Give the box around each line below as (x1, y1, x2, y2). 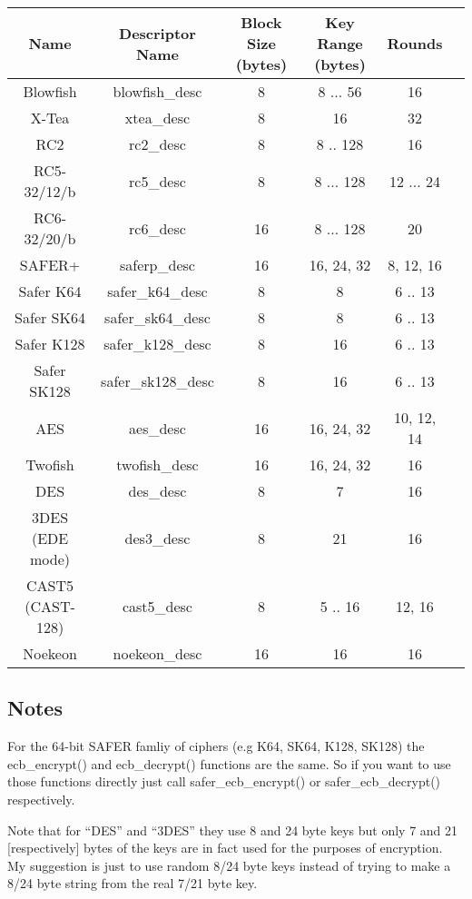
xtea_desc (124, 107, 191, 128)
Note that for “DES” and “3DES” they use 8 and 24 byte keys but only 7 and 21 (7, 820, 458, 839)
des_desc (128, 480, 187, 501)
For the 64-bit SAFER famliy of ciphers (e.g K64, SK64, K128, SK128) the (7, 736, 425, 756)
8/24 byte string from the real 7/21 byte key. (7, 874, 258, 893)
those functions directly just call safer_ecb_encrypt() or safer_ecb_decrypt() (7, 772, 441, 791)
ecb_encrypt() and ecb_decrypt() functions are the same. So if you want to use (7, 754, 451, 773)
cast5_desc (122, 596, 192, 617)
